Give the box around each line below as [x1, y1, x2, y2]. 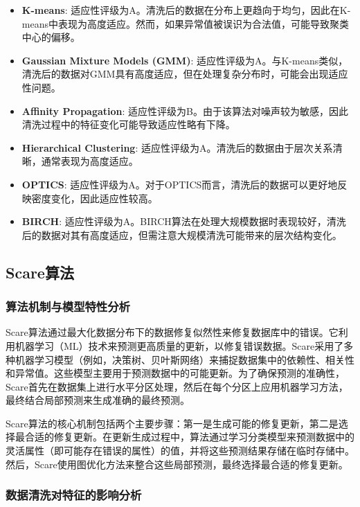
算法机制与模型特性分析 [6, 298, 130, 315]
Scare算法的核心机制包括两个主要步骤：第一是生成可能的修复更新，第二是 [6, 416, 339, 430]
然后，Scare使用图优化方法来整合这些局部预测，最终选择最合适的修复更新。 [6, 456, 348, 471]
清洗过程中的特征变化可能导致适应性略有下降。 [21, 117, 235, 132]
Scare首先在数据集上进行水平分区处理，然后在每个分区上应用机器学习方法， [6, 379, 348, 393]
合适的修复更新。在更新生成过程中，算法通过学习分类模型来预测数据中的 [24, 429, 354, 444]
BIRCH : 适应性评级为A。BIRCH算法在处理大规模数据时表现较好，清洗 [21, 214, 346, 229]
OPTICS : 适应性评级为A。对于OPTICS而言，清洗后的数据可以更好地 [21, 177, 338, 191]
